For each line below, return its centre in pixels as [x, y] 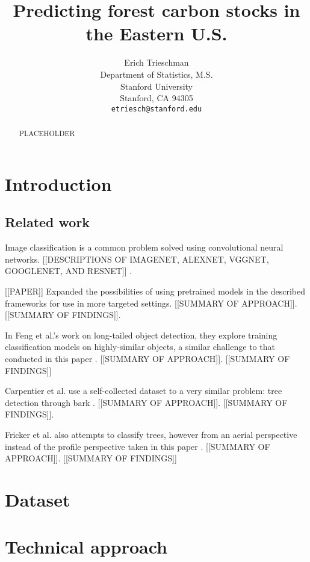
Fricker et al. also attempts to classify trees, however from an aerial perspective [151, 434]
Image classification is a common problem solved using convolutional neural [144, 247]
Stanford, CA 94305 [157, 98]
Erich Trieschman [157, 62]
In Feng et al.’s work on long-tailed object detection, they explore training [141, 335]
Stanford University [157, 86]
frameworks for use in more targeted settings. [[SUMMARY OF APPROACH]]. [151, 303]
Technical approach [86, 547]
